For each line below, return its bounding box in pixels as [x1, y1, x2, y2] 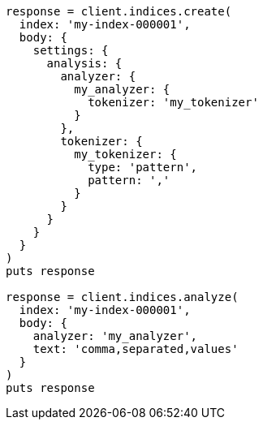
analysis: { [46, 57, 123, 70]
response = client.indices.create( [6, 5, 232, 18]
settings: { [32, 44, 109, 57]
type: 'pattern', [88, 161, 198, 174]
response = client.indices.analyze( [6, 290, 239, 303]
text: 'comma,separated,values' [32, 342, 239, 355]
